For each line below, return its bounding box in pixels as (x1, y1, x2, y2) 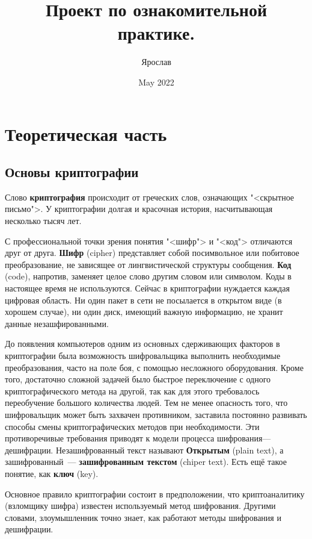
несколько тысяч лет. (5, 214, 82, 227)
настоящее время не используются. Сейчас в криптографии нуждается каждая (5, 282, 290, 294)
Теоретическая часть (5, 121, 167, 146)
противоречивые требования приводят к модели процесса (5, 432, 215, 444)
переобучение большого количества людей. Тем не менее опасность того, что (5, 396, 288, 409)
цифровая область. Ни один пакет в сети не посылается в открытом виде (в (5, 293, 282, 306)
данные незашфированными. (5, 317, 109, 329)
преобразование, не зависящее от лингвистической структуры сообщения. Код (5, 258, 292, 270)
